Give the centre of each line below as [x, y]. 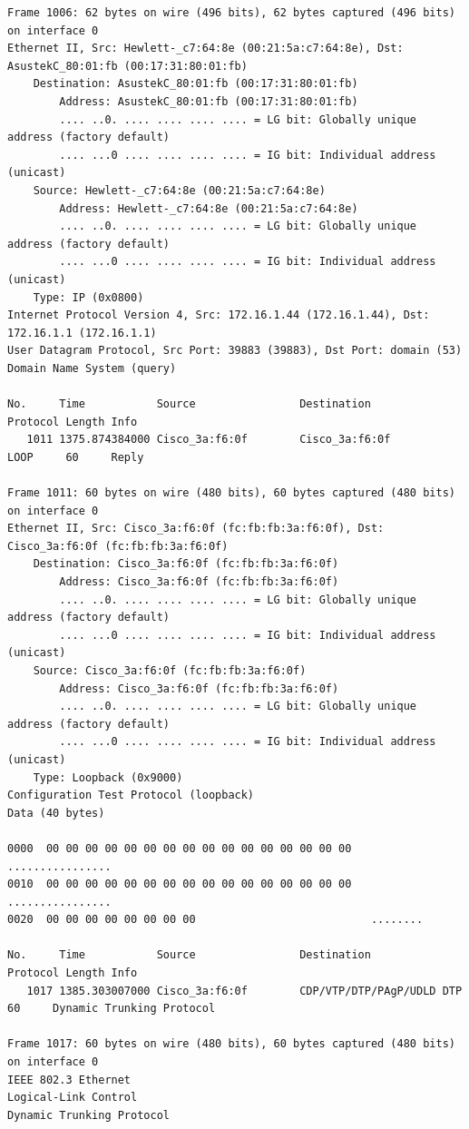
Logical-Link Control [73, 1098]
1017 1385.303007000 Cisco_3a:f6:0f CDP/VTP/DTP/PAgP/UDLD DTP [244, 991]
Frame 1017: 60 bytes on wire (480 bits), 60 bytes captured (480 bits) [231, 1044]
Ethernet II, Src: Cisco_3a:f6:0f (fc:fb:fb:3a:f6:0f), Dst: [196, 529]
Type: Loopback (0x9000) [108, 777]
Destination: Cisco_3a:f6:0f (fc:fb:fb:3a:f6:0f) [186, 564]
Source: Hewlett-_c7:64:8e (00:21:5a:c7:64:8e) [179, 190]
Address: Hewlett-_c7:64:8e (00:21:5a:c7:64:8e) [209, 208]
